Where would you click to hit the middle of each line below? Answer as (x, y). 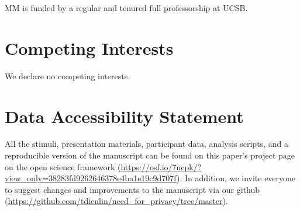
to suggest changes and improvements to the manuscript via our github (132, 189)
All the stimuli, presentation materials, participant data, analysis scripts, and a (146, 144)
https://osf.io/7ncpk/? (161, 166)
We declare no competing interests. (68, 75)
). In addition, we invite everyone (236, 178)
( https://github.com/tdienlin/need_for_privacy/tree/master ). (116, 201)
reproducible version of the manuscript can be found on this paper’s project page (150, 155)
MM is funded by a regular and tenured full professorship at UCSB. (126, 8)
